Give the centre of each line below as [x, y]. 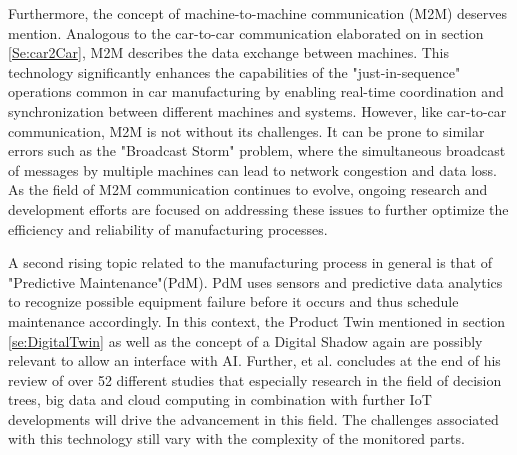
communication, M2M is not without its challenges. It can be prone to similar [246, 130]
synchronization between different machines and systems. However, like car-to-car [257, 110]
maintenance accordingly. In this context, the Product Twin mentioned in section [257, 320]
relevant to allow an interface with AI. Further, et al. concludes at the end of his [254, 360]
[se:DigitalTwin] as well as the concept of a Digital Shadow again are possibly [245, 340]
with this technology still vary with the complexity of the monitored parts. [236, 438]
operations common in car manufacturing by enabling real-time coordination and [256, 91]
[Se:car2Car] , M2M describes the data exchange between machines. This [229, 52]
